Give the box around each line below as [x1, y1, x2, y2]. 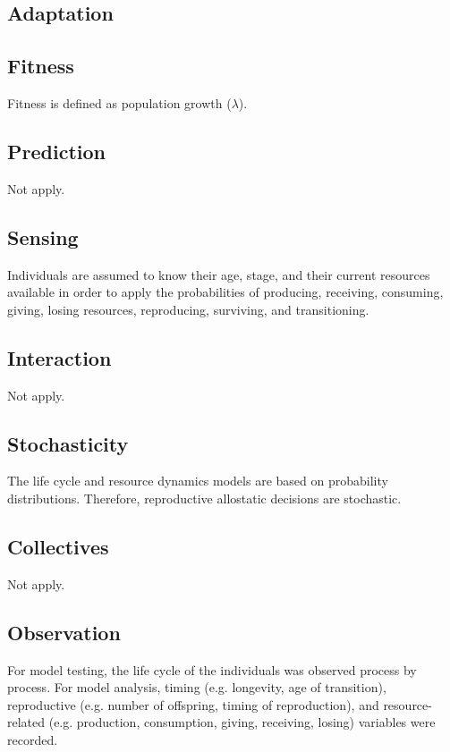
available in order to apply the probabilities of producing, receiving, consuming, [7, 283, 444, 301]
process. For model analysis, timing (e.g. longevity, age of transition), [7, 678, 386, 697]
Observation [7, 618, 121, 646]
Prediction [7, 137, 106, 165]
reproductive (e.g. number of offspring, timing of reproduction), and [7, 695, 379, 714]
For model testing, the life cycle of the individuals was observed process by [7, 660, 417, 679]
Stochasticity [7, 429, 129, 457]
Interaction [7, 343, 112, 371]
